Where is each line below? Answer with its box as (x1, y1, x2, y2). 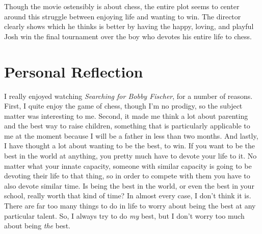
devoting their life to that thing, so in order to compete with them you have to (4, 170, 250, 181)
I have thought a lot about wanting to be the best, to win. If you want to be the (4, 140, 255, 151)
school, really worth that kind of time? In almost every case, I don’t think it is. (4, 190, 251, 201)
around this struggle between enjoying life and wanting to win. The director (4, 11, 241, 21)
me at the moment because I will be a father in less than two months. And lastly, (4, 130, 258, 141)
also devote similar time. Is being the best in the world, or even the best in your (4, 180, 254, 191)
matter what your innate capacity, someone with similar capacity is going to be (4, 160, 252, 171)
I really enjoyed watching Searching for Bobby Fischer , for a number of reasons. (4, 90, 253, 101)
